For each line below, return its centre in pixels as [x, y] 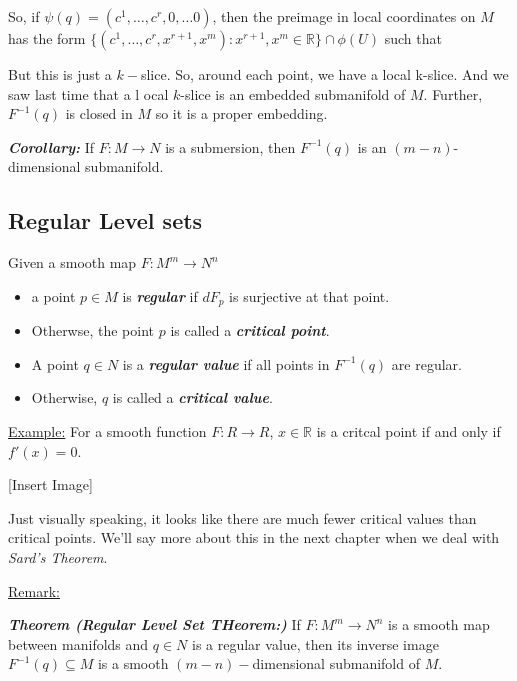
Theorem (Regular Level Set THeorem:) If [154, 624]
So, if [24, 16]
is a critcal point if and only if [408, 431]
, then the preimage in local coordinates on [344, 16]
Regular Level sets [105, 220]
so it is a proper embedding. [241, 113]
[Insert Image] [50, 484]
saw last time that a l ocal [88, 93]
